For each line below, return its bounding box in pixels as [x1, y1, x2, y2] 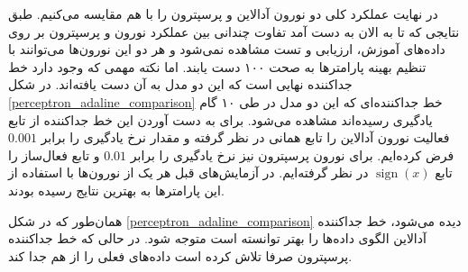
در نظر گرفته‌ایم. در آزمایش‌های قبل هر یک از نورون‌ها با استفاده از [8, 163, 369, 182]
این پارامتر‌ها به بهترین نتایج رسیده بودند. [8, 180, 225, 199]
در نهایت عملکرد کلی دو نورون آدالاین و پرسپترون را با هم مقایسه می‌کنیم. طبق [8, 5, 438, 23]
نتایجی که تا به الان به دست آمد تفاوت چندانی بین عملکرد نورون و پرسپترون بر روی [8, 22, 460, 41]
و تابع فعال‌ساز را [8, 145, 100, 164]
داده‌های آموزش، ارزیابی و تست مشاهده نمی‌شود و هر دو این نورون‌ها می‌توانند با [8, 40, 445, 59]
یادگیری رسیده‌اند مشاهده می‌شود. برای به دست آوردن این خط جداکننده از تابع [8, 110, 433, 129]
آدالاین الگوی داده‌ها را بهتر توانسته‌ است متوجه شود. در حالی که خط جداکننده [8, 229, 427, 248]
